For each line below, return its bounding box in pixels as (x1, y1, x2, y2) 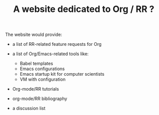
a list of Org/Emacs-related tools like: (12, 51, 89, 57)
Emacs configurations (19, 66, 65, 72)
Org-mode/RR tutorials (12, 86, 59, 92)
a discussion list (12, 106, 46, 112)
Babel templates (19, 61, 53, 67)
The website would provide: (5, 31, 62, 38)
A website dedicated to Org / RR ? (13, 3, 155, 15)
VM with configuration (19, 76, 66, 83)
